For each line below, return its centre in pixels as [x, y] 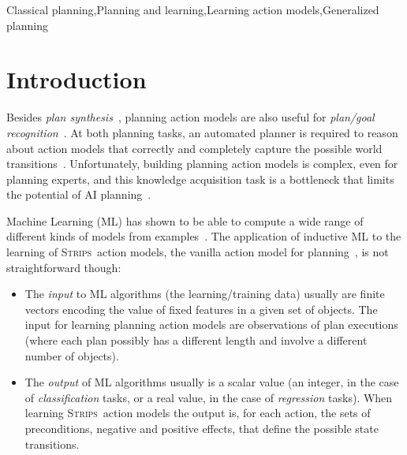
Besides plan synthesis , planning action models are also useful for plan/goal [190, 117]
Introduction [77, 79]
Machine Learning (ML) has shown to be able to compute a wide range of [185, 220]
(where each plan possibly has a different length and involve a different [196, 340]
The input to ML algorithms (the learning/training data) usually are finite [205, 294]
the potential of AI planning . [79, 194]
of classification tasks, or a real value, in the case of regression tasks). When [209, 397]
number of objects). [72, 355]
